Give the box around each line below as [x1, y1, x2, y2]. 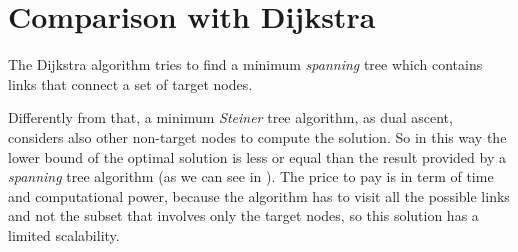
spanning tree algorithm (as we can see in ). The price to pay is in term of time [8, 166, 494, 187]
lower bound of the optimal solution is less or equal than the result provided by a [8, 146, 506, 167]
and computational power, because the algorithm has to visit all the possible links [8, 185, 510, 206]
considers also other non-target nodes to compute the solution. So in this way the [8, 126, 507, 147]
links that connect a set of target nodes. [8, 73, 253, 94]
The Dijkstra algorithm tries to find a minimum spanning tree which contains [8, 54, 483, 75]
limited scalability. [8, 224, 120, 245]
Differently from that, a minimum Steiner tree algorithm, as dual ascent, [8, 107, 453, 128]
